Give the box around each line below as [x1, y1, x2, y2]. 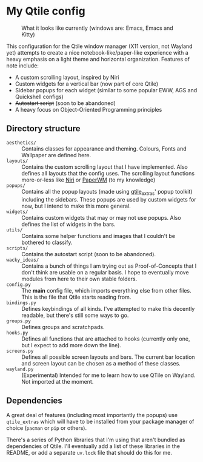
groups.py [6, 318, 32, 324]
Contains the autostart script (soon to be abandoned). [21, 250, 156, 257]
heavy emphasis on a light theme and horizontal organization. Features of [6, 55, 190, 63]
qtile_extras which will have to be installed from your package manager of [6, 418, 195, 426]
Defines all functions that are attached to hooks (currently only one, [21, 335, 190, 342]
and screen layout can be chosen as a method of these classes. [21, 359, 181, 367]
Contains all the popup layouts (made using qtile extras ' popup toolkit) [21, 188, 193, 197]
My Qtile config [6, 4, 86, 18]
